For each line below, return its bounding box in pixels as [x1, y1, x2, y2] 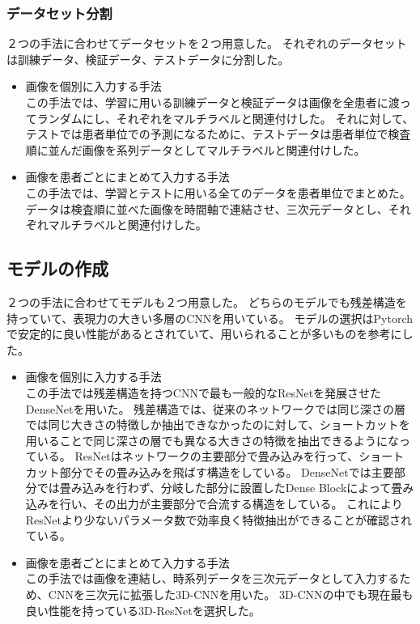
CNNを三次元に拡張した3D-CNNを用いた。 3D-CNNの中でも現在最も [48, 586, 414, 603]
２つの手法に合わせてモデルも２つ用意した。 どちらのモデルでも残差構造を [6, 293, 407, 310]
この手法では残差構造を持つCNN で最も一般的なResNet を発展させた [25, 384, 382, 401]
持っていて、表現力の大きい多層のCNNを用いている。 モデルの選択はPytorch [6, 309, 413, 326]
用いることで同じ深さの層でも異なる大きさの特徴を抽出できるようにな [25, 431, 400, 448]
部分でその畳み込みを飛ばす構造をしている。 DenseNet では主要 [59, 463, 394, 480]
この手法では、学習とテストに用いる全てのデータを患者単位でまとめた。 [25, 184, 411, 201]
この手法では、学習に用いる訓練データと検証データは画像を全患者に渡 [25, 94, 400, 110]
